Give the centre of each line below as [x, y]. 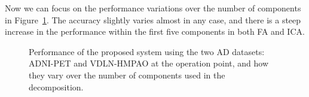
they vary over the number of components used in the [127, 75]
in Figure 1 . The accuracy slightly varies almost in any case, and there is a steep [153, 19]
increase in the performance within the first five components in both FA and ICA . [155, 31]
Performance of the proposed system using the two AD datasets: [147, 51]
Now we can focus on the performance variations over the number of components [153, 8]
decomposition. [56, 87]
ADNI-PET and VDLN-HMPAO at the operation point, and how [149, 63]
